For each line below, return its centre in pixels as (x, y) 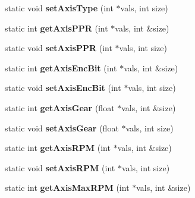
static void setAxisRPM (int (60, 167)
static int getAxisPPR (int (56, 28)
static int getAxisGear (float (60, 107)
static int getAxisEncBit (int (61, 67)
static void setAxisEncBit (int (63, 88)
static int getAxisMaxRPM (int (67, 188)
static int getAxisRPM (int (58, 148)
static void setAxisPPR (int (59, 48)
